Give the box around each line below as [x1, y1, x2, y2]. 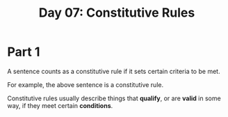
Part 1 [7, 44, 40, 60]
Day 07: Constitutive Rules [38, 5, 195, 21]
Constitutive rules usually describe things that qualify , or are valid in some [7, 94, 221, 102]
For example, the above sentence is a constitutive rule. [7, 80, 164, 88]
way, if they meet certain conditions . [7, 101, 113, 109]
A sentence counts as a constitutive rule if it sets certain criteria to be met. [7, 67, 220, 75]
